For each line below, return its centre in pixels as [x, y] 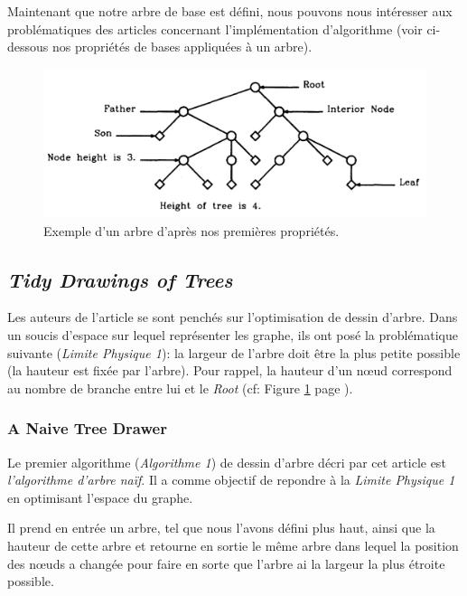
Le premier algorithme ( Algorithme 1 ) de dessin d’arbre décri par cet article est [227, 462]
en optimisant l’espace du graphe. [100, 497]
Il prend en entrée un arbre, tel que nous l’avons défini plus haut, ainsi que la [221, 528]
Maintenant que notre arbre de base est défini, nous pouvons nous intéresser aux [230, 11]
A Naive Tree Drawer [87, 428]
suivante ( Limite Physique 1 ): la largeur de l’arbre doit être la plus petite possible [234, 352]
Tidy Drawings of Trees [120, 279]
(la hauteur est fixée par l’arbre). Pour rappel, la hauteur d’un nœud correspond [230, 370]
